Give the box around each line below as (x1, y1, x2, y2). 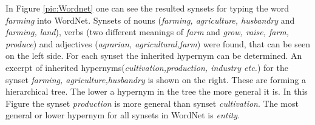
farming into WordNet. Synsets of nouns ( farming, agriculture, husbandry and (5, 13, 295, 26)
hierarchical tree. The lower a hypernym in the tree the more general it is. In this (5, 85, 308, 98)
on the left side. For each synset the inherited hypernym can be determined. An (5, 49, 302, 62)
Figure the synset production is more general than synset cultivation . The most (5, 96, 299, 109)
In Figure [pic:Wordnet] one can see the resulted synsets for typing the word (5, 2, 290, 14)
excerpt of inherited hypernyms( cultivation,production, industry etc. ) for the (5, 61, 288, 73)
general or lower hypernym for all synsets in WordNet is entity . (5, 109, 240, 121)
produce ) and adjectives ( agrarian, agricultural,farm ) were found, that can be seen (5, 37, 311, 50)
